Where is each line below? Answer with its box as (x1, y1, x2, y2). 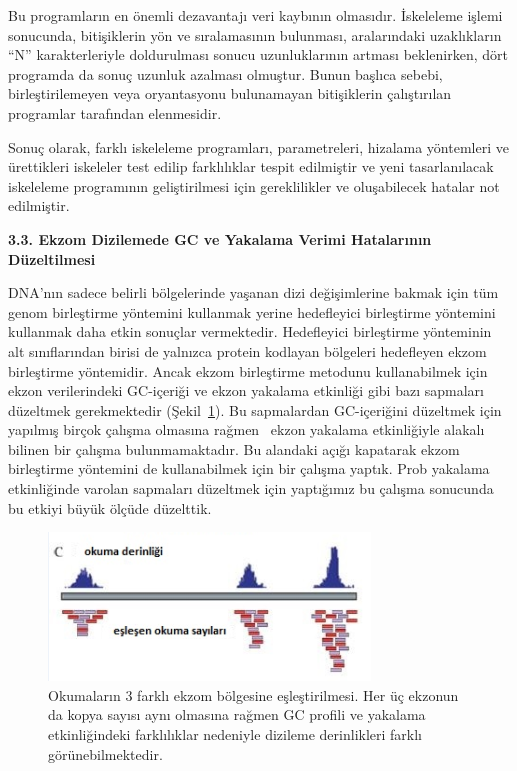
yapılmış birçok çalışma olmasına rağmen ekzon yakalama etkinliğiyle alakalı (8, 419, 485, 440)
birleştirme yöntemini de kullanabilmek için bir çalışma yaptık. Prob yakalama (8, 458, 490, 479)
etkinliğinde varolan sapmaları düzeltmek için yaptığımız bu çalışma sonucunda (8, 478, 494, 499)
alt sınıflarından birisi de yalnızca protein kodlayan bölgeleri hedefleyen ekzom (8, 340, 487, 361)
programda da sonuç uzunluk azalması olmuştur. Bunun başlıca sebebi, (8, 63, 443, 84)
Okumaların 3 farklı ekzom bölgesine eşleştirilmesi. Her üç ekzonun (48, 684, 459, 705)
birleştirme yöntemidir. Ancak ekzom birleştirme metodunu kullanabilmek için (8, 360, 488, 381)
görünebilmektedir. (48, 743, 163, 764)
